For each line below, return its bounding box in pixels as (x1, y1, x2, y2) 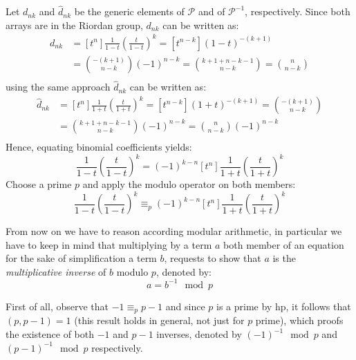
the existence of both (6, 327, 95, 341)
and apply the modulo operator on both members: (82, 177, 296, 191)
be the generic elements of (74, 4, 185, 19)
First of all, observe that (6, 299, 109, 313)
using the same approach (6, 79, 111, 94)
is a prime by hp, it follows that (216, 299, 351, 313)
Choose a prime (6, 177, 72, 191)
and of (198, 4, 225, 19)
